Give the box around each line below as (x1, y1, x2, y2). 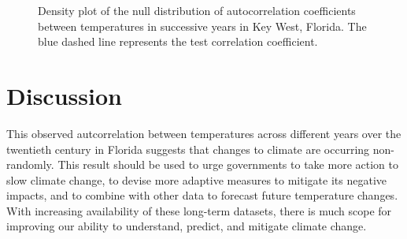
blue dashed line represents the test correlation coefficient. (38, 33, 318, 50)
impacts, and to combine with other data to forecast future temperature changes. (6, 187, 398, 204)
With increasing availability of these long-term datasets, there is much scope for (6, 202, 392, 218)
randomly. (6, 156, 54, 173)
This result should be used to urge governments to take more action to (57, 156, 398, 173)
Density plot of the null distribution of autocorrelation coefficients (38, 2, 356, 18)
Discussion (6, 79, 122, 111)
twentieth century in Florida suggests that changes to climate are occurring (6, 140, 370, 157)
